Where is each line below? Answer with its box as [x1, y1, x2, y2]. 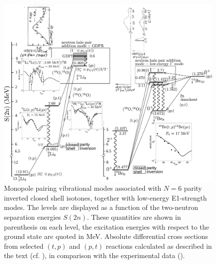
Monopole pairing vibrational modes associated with [4, 183, 162, 193]
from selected [4, 240, 44, 251]
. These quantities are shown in [87, 212, 181, 222]
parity [184, 183, 202, 193]
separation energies [4, 212, 61, 222]
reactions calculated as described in [106, 240, 212, 251]
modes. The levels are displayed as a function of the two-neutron [4, 202, 198, 212]
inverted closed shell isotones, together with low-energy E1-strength [4, 192, 207, 203]
